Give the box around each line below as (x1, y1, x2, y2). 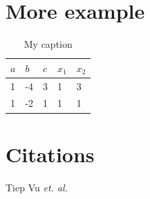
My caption (24, 37, 73, 51)
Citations (6, 139, 95, 168)
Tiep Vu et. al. (6, 180, 68, 194)
